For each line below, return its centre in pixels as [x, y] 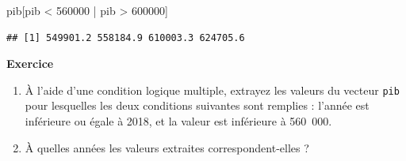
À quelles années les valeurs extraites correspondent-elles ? [167, 147]
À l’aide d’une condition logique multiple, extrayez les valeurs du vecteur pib [212, 90]
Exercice [30, 64]
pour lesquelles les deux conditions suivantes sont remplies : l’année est [197, 105]
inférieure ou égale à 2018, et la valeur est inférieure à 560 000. [178, 121]
